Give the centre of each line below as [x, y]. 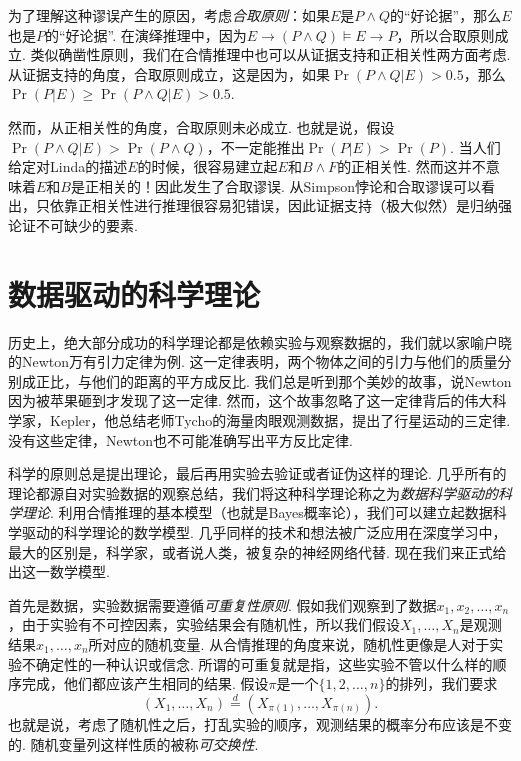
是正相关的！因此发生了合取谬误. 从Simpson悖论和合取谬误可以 [275, 185]
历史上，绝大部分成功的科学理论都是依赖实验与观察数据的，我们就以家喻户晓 [260, 341]
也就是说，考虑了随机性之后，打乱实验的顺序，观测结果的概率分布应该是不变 [260, 723]
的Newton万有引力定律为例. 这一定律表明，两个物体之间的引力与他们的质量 [253, 361]
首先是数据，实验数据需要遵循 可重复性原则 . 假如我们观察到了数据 [222, 604]
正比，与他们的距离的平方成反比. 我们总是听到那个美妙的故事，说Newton [273, 380]
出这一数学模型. [59, 571]
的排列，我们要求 [441, 683]
